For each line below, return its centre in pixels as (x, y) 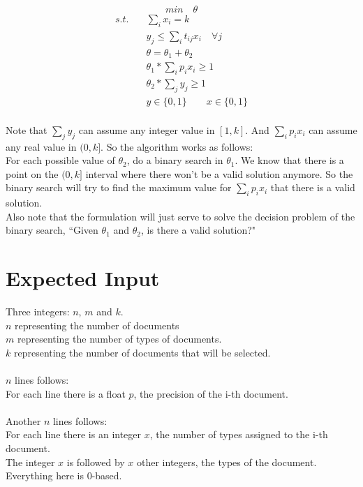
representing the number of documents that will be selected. (142, 352)
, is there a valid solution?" (198, 230)
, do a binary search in (175, 160)
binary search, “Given (52, 230)
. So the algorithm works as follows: (177, 146)
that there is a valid (313, 187)
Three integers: (38, 312)
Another (23, 420)
